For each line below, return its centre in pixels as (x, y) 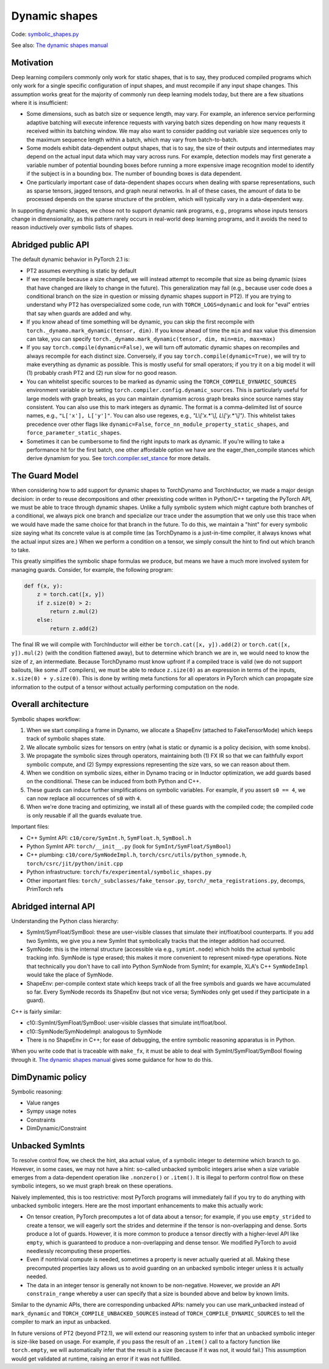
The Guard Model (45, 476)
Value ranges (43, 1103)
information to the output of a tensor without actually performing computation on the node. (125, 687)
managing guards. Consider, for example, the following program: (92, 569)
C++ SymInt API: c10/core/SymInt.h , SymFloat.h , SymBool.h (109, 837)
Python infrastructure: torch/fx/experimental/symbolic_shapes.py (119, 872)
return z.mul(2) (74, 611)
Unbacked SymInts (48, 1146)
